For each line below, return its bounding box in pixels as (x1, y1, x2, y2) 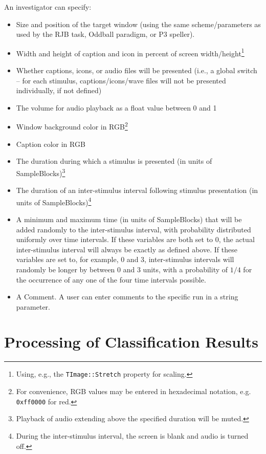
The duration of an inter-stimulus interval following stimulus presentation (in (16, 185, 258, 196)
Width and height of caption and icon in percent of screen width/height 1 (16, 46, 245, 58)
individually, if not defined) (16, 85, 102, 96)
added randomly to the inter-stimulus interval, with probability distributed (16, 224, 251, 234)
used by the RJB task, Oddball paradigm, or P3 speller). (16, 29, 195, 39)
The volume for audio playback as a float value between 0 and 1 (16, 102, 217, 113)
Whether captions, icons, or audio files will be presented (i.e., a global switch (16, 65, 257, 76)
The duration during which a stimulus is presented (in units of (16, 156, 212, 166)
